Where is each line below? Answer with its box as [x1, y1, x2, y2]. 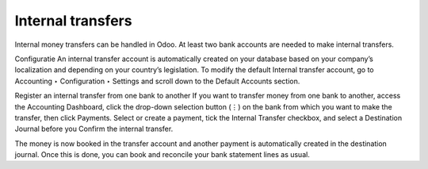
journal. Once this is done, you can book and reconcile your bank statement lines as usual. [14, 150, 311, 159]
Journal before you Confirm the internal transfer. [14, 124, 174, 134]
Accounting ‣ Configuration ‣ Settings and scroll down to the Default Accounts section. [14, 76, 300, 86]
